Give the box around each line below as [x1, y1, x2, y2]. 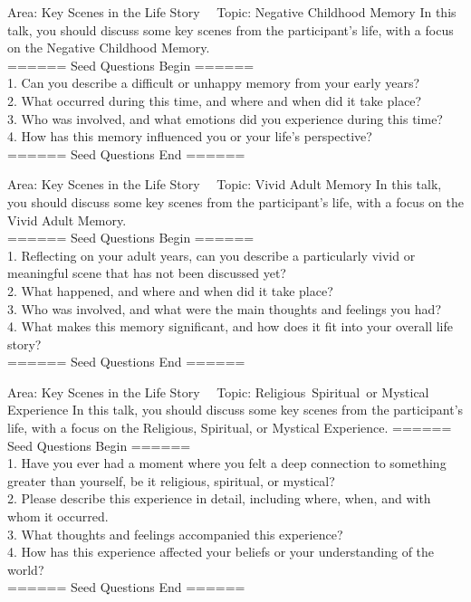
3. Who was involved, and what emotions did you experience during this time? [7, 109, 443, 128]
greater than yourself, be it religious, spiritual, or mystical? [7, 471, 335, 490]
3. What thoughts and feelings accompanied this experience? [7, 524, 343, 543]
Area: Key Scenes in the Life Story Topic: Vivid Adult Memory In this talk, [7, 175, 442, 194]
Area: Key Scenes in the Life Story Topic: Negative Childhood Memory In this [7, 3, 457, 21]
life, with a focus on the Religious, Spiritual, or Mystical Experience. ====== [7, 418, 452, 437]
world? [7, 559, 44, 578]
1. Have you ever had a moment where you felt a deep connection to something [7, 454, 447, 473]
